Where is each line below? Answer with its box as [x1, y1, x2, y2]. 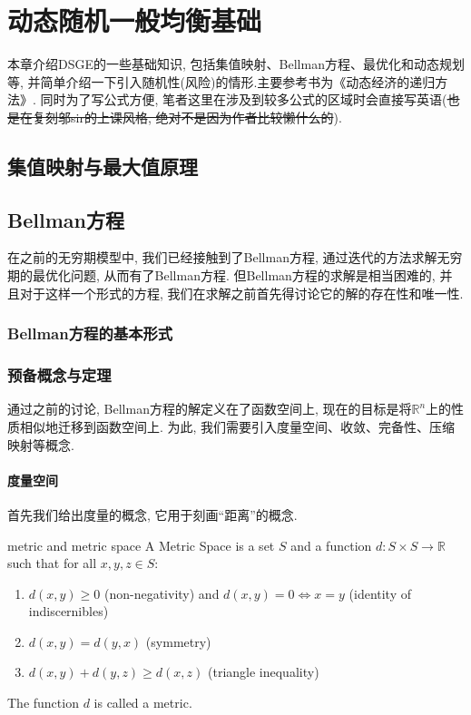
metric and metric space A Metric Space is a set [7, 535, 275, 554]
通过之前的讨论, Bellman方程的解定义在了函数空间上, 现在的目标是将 [7, 399, 412, 418]
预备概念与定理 [7, 364, 112, 387]
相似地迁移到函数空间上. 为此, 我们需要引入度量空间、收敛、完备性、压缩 [19, 416, 456, 436]
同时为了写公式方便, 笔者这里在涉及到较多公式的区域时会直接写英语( [40, 90, 447, 109]
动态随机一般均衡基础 [7, 2, 262, 39]
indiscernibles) [28, 602, 109, 621]
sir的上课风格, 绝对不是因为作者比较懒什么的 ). [70, 107, 342, 126]
